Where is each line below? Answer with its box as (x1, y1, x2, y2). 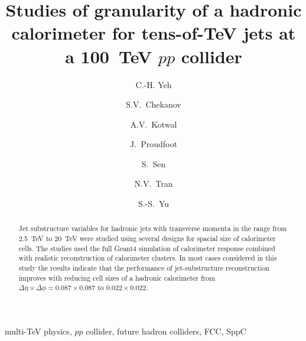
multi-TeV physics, (5, 325, 72, 337)
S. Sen (141, 157, 166, 170)
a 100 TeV (65, 44, 152, 68)
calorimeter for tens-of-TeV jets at (11, 21, 296, 45)
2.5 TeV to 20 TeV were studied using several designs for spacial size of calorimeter (18, 233, 276, 243)
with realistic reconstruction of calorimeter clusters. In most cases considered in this (18, 253, 277, 263)
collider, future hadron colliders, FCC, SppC (86, 325, 246, 337)
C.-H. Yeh (135, 78, 172, 90)
